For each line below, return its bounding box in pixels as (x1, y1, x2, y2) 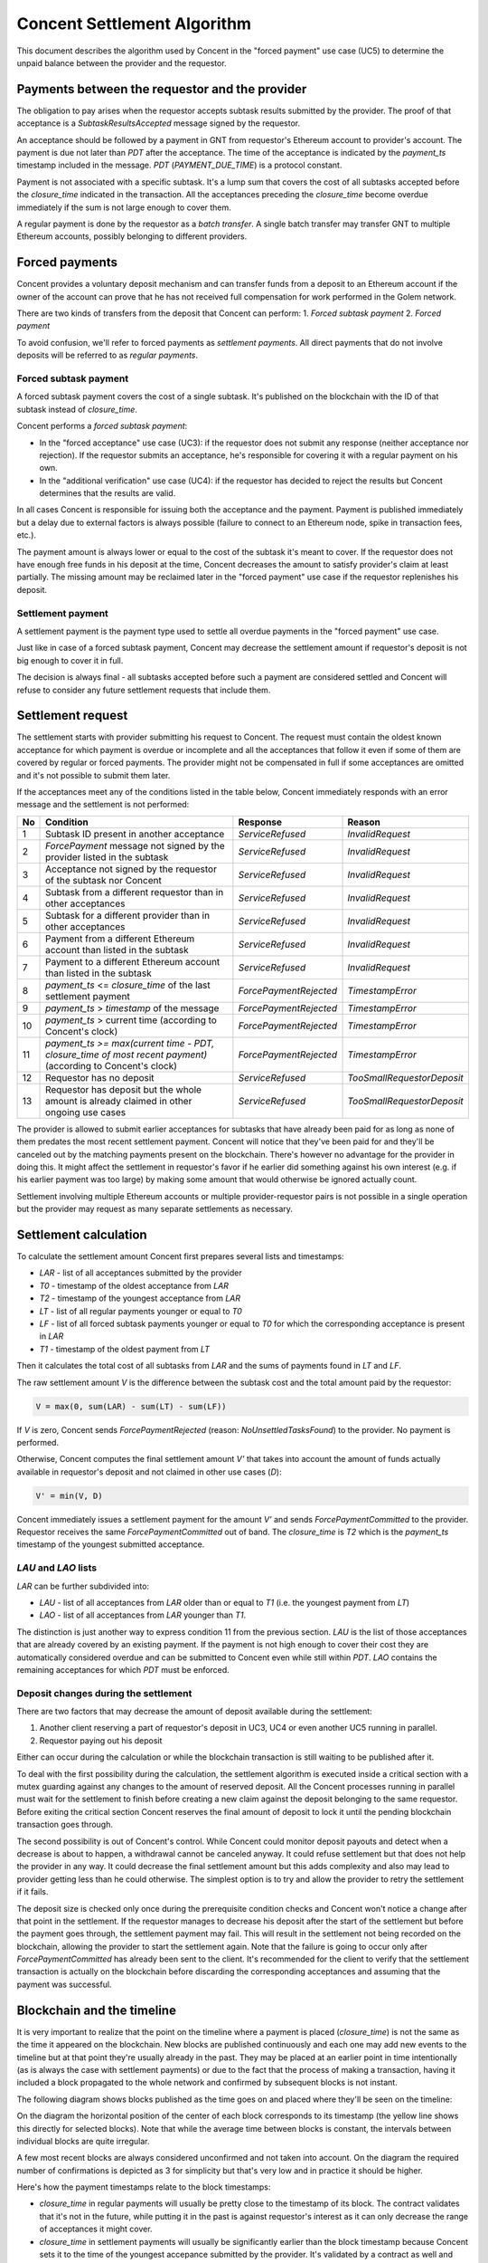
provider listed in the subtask (45, 851, 169, 864)
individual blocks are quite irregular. (16, 2135, 150, 2146)
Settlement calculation (16, 1227, 148, 1242)
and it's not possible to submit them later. (16, 769, 171, 780)
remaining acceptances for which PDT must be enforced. (16, 1664, 230, 1675)
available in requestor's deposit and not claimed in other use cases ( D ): (16, 1466, 282, 1477)
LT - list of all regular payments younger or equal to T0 (39, 1305, 243, 1316)
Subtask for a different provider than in (45, 909, 211, 921)
